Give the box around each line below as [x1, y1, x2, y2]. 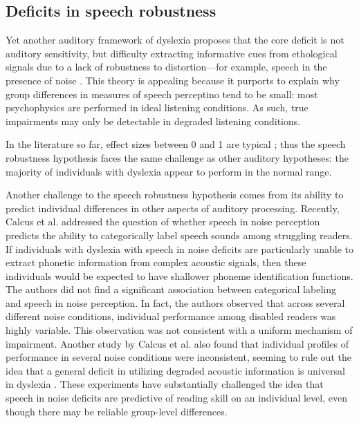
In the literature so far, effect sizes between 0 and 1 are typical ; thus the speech [6, 137, 346, 151]
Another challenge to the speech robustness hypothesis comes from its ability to [6, 187, 344, 202]
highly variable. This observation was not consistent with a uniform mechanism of [6, 323, 353, 337]
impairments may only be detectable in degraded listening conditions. [6, 113, 301, 128]
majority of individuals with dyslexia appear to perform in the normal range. [6, 164, 332, 178]
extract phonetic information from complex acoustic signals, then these [6, 255, 306, 270]
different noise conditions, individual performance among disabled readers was [6, 309, 336, 323]
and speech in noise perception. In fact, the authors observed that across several [6, 295, 345, 310]
